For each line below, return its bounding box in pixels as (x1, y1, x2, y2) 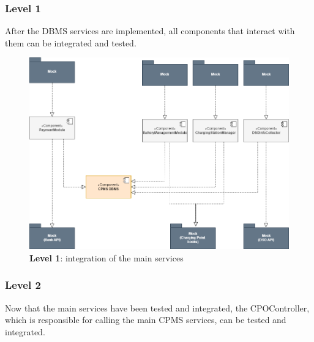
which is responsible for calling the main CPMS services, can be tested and (5, 313, 286, 326)
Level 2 (5, 277, 41, 293)
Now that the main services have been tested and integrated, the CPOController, (5, 301, 310, 314)
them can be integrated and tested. (5, 36, 136, 49)
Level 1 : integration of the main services (29, 251, 184, 264)
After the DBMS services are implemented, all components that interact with (5, 24, 295, 37)
